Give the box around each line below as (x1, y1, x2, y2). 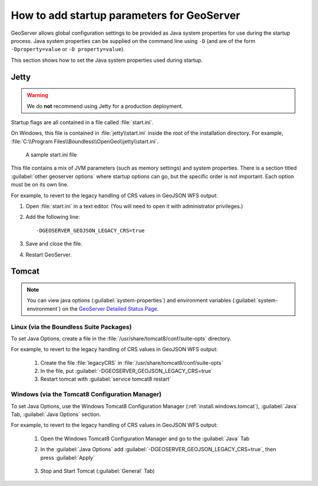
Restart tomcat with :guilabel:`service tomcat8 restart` (40, 375, 171, 382)
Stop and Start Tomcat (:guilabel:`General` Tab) (40, 467, 155, 474)
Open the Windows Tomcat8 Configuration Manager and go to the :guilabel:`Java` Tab (40, 435, 250, 442)
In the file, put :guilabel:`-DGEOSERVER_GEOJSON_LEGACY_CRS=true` (40, 368, 213, 375)
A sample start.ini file (25, 151, 77, 158)
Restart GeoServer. (25, 251, 72, 258)
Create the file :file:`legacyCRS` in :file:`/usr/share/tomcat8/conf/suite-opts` (40, 359, 223, 366)
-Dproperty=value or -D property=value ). (11, 46, 125, 53)
